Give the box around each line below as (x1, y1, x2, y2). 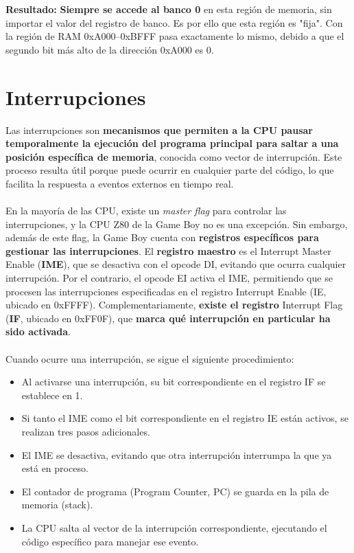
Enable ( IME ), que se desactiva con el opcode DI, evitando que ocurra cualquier (5, 257, 346, 271)
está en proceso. (21, 461, 88, 475)
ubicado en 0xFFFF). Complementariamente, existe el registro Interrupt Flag (5, 297, 343, 312)
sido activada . (5, 324, 71, 339)
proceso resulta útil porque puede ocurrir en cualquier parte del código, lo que (5, 163, 334, 177)
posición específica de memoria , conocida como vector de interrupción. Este (5, 149, 342, 163)
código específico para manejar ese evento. (21, 534, 199, 548)
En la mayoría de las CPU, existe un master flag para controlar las (5, 203, 287, 218)
